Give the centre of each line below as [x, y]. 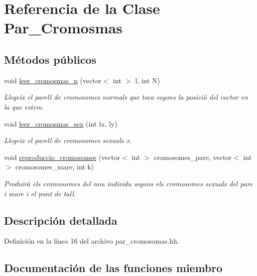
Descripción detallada [61, 220]
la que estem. [24, 106]
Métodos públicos [50, 59]
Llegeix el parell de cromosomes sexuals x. [68, 140]
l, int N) [148, 80]
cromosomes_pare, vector [193, 157]
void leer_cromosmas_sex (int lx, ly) [61, 123]
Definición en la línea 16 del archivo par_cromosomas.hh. [92, 241]
